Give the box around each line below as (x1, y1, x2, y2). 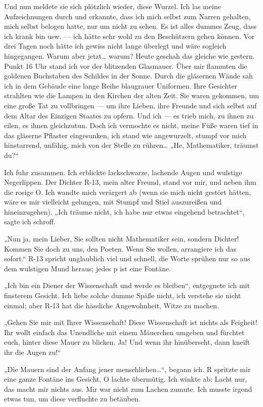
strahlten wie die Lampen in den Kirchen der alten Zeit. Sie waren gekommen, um (4, 90, 259, 101)
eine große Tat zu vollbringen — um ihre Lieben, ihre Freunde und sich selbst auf (4, 100, 257, 110)
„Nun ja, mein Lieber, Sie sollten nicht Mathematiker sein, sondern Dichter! (4, 233, 239, 244)
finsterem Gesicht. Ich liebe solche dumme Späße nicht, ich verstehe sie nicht (4, 290, 241, 301)
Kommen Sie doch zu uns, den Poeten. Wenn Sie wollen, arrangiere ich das (4, 243, 236, 254)
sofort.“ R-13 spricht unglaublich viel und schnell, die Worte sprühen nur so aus (4, 253, 250, 264)
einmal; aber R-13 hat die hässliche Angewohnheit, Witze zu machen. (4, 300, 220, 310)
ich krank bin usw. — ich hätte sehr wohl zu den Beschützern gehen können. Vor (4, 30, 255, 41)
